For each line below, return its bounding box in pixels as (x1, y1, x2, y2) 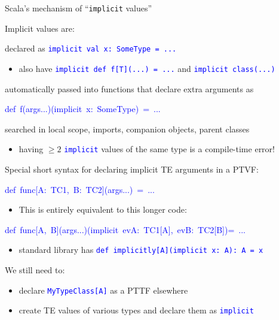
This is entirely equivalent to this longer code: (19, 203, 187, 216)
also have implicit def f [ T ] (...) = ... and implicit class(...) (19, 62, 275, 74)
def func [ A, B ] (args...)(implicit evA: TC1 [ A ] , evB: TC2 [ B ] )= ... (5, 223, 246, 236)
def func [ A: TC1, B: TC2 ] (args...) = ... (5, 183, 155, 195)
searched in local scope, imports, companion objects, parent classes (5, 122, 250, 135)
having (19, 143, 44, 155)
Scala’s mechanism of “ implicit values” (5, 2, 152, 14)
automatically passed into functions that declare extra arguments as (5, 82, 254, 95)
